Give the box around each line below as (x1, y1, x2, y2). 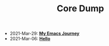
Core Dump (56, 3, 105, 14)
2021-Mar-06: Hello (9, 36, 50, 42)
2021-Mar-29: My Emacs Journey (9, 30, 80, 37)
